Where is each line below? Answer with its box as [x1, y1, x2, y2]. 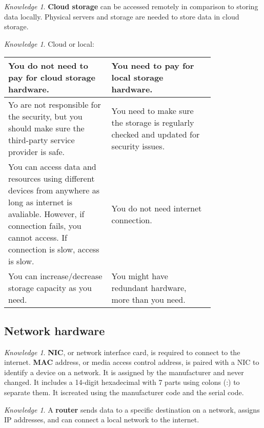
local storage [111, 71, 164, 84]
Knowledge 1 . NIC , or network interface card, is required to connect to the [4, 346, 240, 357]
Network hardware [4, 322, 105, 338]
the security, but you [8, 110, 83, 123]
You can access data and [8, 161, 96, 173]
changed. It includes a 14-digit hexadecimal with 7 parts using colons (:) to [4, 377, 240, 387]
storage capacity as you [8, 282, 92, 294]
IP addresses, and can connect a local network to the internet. [4, 414, 199, 425]
